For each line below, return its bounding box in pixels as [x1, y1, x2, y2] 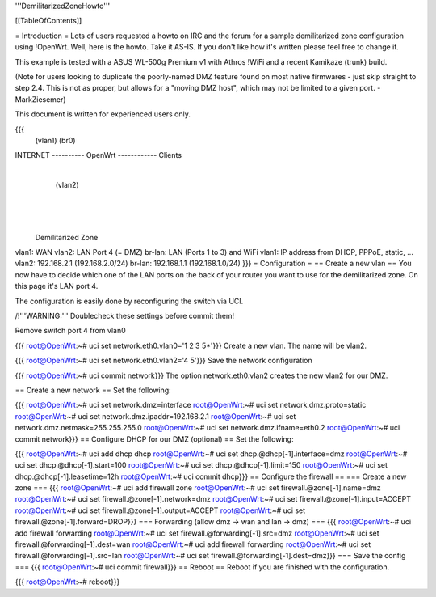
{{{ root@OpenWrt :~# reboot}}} [15, 577, 120, 586]
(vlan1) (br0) [35, 135, 76, 145]
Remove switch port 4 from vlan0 [15, 326, 127, 336]
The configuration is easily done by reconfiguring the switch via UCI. [15, 296, 244, 306]
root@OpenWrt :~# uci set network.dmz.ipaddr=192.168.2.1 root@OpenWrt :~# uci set [15, 411, 296, 421]
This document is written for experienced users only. [15, 109, 191, 119]
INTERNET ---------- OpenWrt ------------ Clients [15, 150, 182, 160]
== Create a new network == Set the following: [15, 385, 171, 395]
